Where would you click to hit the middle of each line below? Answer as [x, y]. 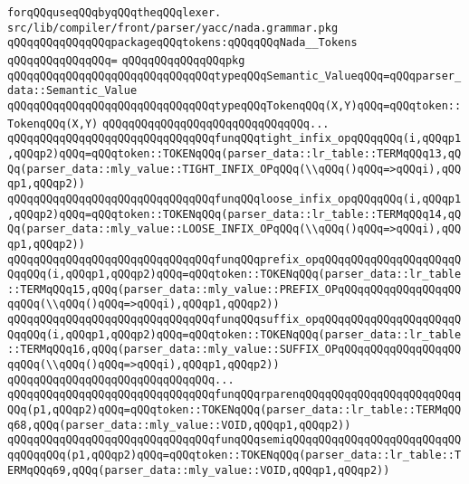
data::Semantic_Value [72, 91]
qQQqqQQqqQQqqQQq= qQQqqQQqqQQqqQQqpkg [126, 60]
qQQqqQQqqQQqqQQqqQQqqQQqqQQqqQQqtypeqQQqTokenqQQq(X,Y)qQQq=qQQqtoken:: [234, 105]
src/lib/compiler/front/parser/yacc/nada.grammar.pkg [173, 28]
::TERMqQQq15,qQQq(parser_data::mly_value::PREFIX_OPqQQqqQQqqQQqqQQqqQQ [234, 289]
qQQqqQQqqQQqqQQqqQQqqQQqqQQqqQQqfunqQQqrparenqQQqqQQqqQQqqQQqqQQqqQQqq [234, 395]
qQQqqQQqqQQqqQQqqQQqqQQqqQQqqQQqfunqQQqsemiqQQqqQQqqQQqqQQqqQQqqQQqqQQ [234, 440]
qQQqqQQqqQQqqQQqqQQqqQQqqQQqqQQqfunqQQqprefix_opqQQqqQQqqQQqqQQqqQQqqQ [234, 259]
